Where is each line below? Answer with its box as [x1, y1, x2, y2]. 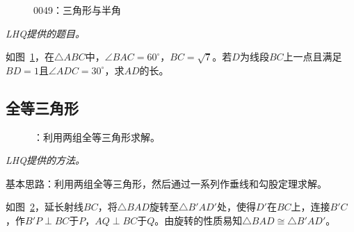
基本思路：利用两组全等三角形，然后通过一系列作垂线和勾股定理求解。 [6, 176, 327, 190]
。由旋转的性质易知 [154, 213, 243, 227]
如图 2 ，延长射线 [6, 199, 83, 214]
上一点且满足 [283, 49, 342, 64]
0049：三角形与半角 [33, 3, 121, 17]
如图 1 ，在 [6, 49, 54, 64]
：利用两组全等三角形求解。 [33, 129, 160, 144]
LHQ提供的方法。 [6, 153, 85, 167]
